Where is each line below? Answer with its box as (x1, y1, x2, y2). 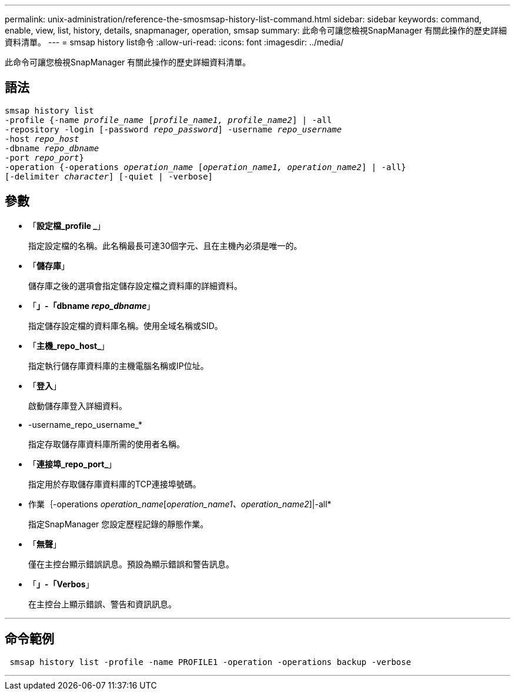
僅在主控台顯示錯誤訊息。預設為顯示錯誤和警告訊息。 (28, 558, 234, 569)
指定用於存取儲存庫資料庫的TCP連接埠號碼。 (28, 478, 201, 489)
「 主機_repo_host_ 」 (28, 340, 109, 351)
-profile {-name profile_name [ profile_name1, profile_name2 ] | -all (5, 115, 332, 125)
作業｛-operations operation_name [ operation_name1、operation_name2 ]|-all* (28, 498, 332, 509)
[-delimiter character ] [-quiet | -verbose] (5, 171, 213, 181)
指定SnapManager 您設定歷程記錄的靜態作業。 (28, 518, 209, 529)
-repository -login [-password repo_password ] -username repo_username (5, 124, 342, 134)
